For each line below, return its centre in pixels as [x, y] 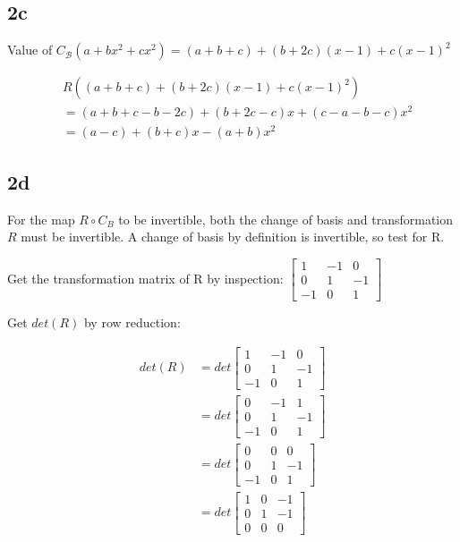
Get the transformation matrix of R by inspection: [145, 278]
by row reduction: [132, 322]
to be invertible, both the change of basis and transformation [286, 219]
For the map [41, 219]
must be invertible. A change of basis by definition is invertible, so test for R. [233, 237]
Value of [30, 50]
